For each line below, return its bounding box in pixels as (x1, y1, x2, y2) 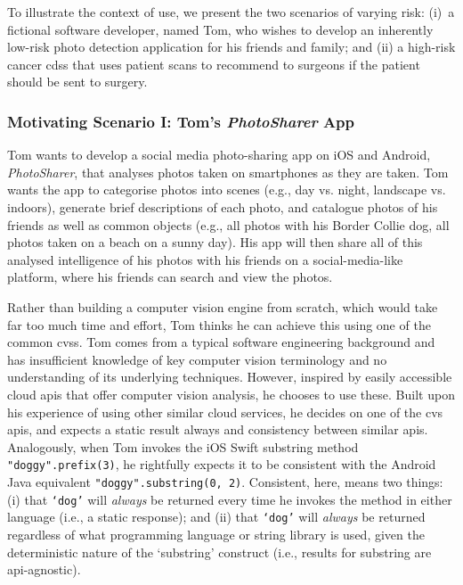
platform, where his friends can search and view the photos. (7, 268, 333, 286)
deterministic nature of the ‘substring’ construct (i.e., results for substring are (7, 542, 432, 561)
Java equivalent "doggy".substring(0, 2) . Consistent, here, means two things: (7, 472, 443, 490)
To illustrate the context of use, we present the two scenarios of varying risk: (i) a (7, 3, 455, 21)
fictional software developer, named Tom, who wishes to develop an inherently (7, 20, 434, 38)
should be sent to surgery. (7, 72, 148, 91)
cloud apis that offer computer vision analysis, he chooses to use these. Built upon (7, 384, 455, 403)
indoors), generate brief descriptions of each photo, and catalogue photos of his (7, 197, 438, 216)
